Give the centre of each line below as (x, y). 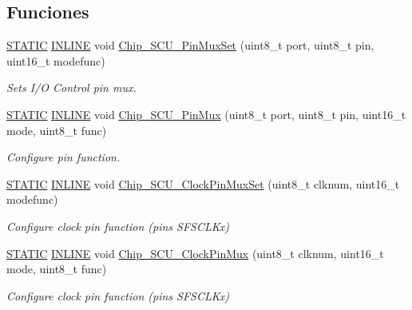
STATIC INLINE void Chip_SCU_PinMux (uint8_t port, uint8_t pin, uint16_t (206, 114)
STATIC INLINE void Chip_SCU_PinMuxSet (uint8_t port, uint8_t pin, (190, 45)
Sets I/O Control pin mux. (71, 87)
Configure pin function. (63, 157)
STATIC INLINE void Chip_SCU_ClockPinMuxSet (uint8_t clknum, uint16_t (203, 183)
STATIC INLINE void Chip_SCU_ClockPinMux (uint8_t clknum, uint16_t (195, 253)
